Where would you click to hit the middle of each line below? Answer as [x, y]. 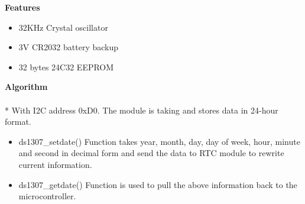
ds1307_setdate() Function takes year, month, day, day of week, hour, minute [159, 141]
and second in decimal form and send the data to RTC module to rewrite [151, 153]
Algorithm [26, 87]
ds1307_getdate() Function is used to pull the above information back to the [158, 184]
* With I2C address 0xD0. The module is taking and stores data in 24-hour [142, 110]
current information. [55, 164]
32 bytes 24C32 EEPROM [66, 67]
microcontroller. [47, 196]
